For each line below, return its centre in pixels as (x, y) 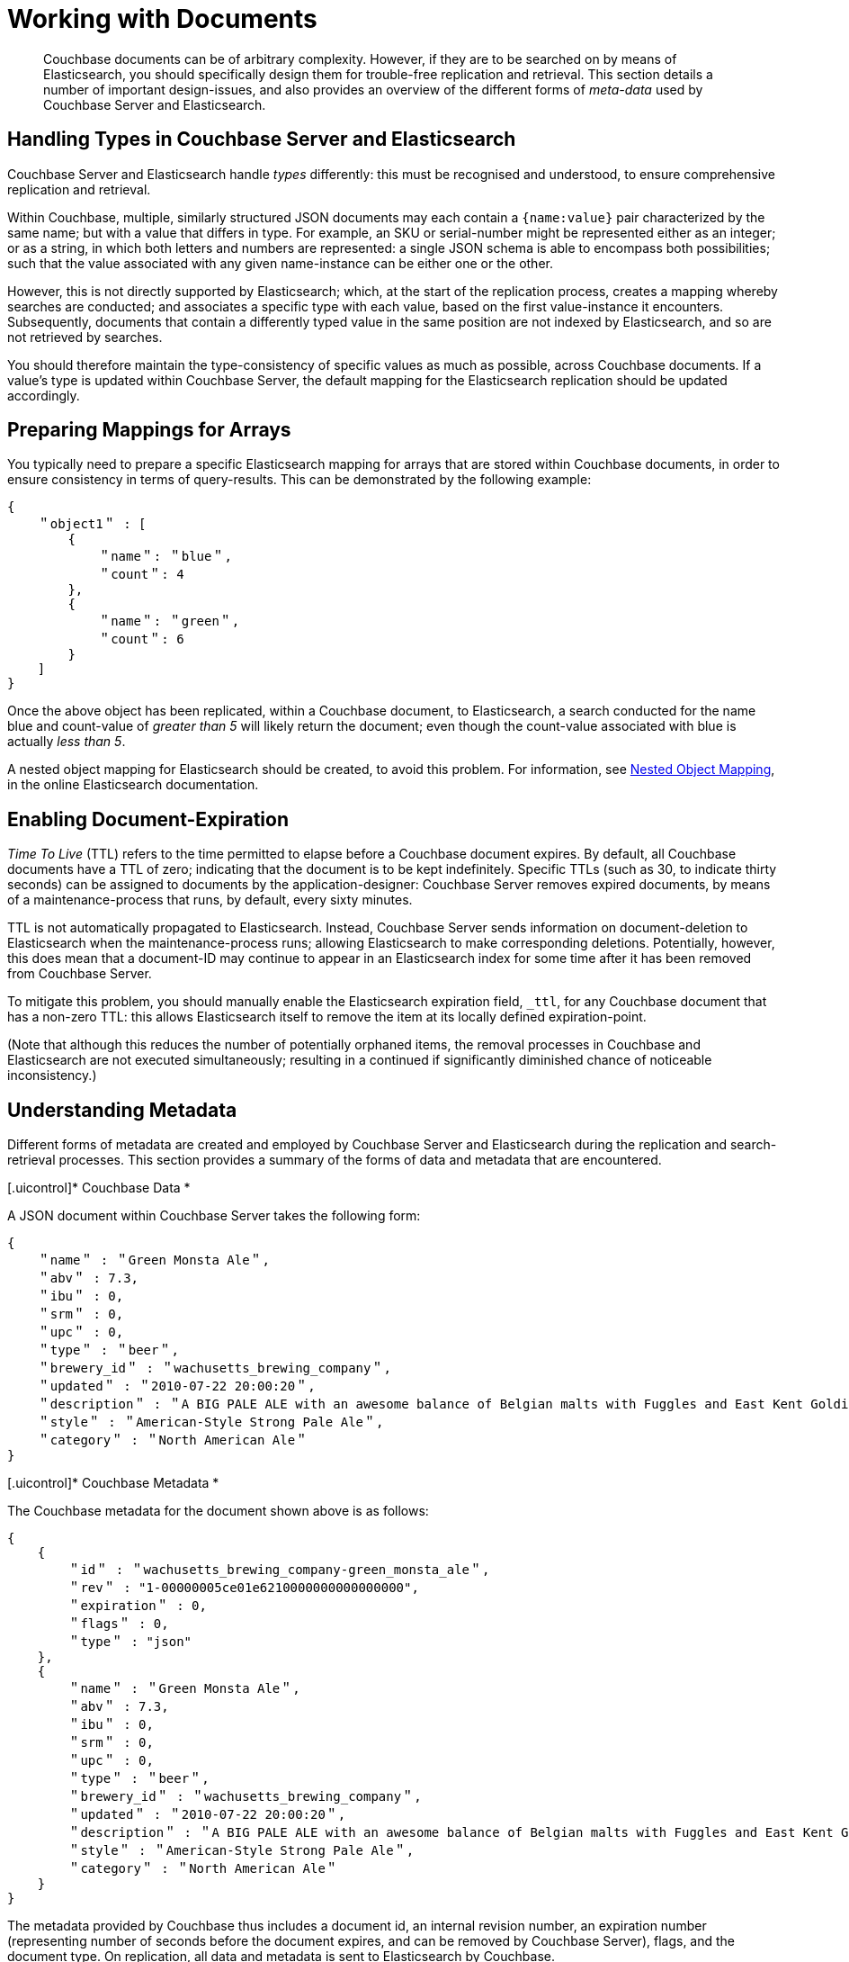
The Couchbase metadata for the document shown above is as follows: (218, 1511)
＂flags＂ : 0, (118, 1624)
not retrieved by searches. (85, 337)
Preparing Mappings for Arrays (149, 430)
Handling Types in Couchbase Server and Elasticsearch (262, 139)
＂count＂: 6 (141, 639)
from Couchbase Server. (80, 974)
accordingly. (44, 395)
